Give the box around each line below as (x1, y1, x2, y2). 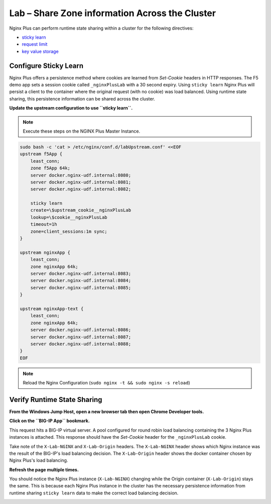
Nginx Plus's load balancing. (9, 457, 68, 463)
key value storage (22, 48, 59, 54)
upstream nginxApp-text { (20, 306, 84, 312)
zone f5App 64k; (30, 165, 70, 171)
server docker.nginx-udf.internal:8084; (30, 278, 131, 283)
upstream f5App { (20, 151, 63, 157)
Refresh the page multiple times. (9, 466, 79, 472)
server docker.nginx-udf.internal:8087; (30, 334, 131, 340)
